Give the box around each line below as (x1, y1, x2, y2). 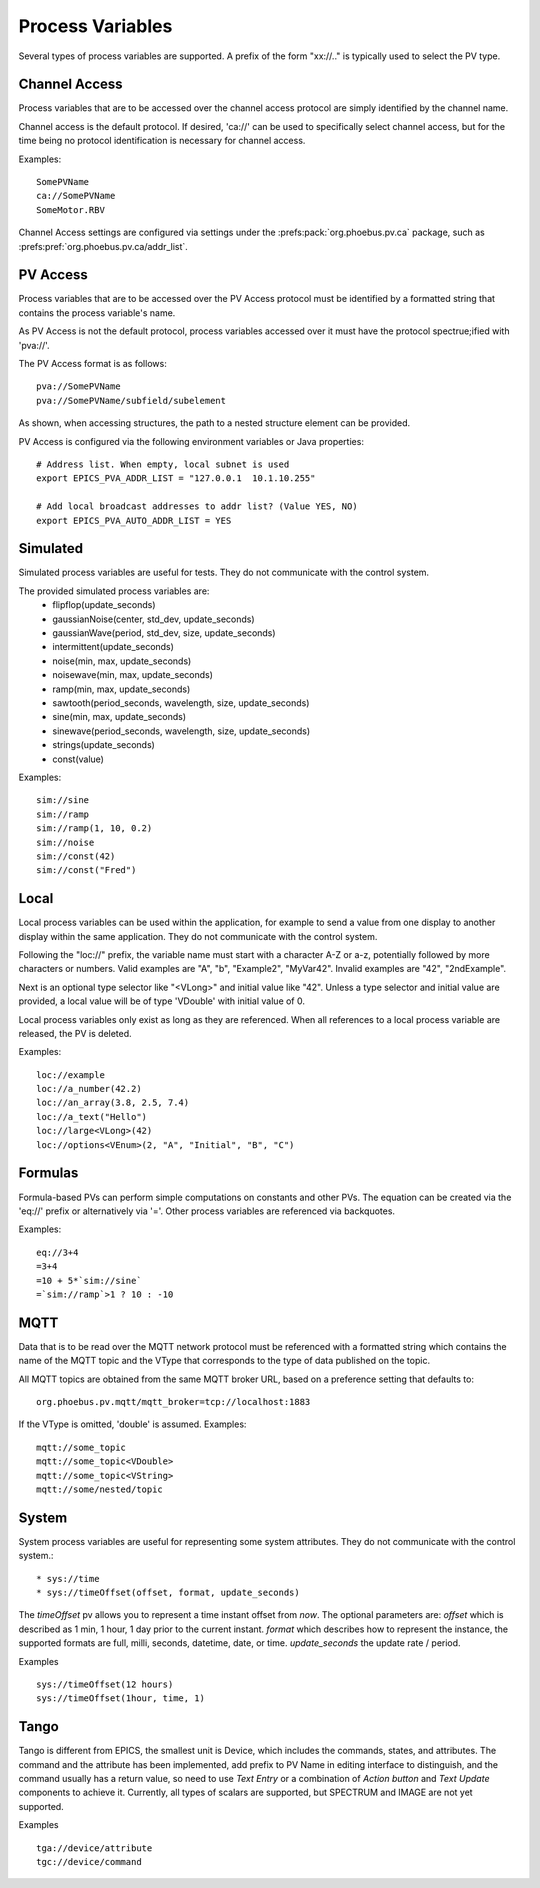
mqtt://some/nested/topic (36, 1483, 164, 1495)
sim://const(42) (36, 850, 116, 862)
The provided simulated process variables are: (18, 585, 210, 597)
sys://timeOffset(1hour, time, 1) (36, 1693, 205, 1704)
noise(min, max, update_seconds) (52, 655, 192, 667)
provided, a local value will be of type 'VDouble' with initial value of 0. (18, 995, 305, 1007)
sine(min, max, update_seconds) (52, 711, 187, 723)
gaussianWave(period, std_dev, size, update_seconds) (52, 627, 276, 639)
